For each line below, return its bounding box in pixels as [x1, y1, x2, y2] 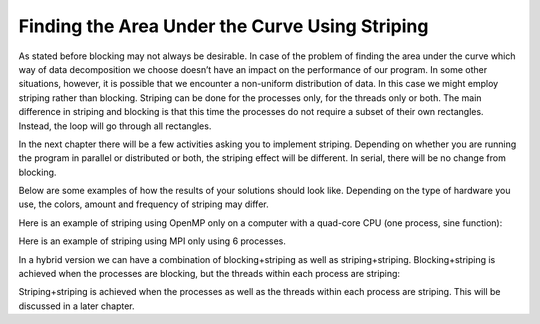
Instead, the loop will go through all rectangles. [18, 120, 212, 132]
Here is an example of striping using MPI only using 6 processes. [18, 235, 287, 247]
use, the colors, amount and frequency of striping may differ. [18, 198, 269, 210]
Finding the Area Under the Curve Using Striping [18, 15, 429, 37]
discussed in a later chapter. [18, 300, 135, 312]
